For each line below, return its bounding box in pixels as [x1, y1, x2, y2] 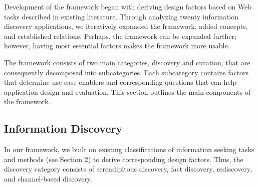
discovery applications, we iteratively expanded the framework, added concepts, [4, 21, 248, 31]
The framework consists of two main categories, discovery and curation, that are [4, 57, 250, 67]
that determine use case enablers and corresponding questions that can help [4, 77, 237, 87]
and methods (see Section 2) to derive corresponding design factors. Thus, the [4, 154, 243, 164]
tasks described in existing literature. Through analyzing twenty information [4, 11, 238, 21]
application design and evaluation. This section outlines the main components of [4, 86, 250, 97]
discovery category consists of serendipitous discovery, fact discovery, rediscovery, [4, 164, 252, 174]
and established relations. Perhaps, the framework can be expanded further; [4, 30, 236, 41]
